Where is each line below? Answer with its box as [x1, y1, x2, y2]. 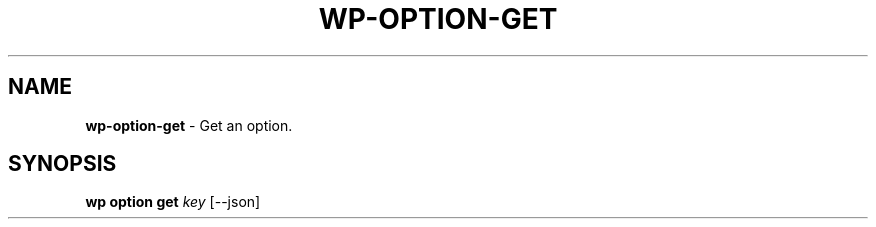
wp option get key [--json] [85, 193, 261, 211]
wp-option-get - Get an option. [85, 116, 293, 134]
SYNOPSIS [8, 151, 117, 177]
